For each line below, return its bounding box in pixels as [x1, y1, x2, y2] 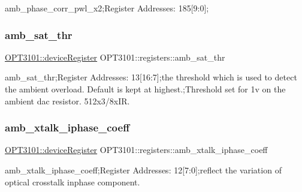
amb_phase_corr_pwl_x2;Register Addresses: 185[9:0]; [5, 2, 209, 14]
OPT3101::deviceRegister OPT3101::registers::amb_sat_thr [5, 50, 225, 63]
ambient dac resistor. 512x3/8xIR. [5, 94, 130, 107]
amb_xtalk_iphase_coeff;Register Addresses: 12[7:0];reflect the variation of [5, 164, 282, 176]
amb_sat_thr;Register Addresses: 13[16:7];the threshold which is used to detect [5, 71, 297, 83]
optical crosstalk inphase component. [5, 175, 140, 188]
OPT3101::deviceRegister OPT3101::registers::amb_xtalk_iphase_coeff [5, 143, 268, 156]
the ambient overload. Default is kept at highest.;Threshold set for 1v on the [5, 83, 286, 95]
